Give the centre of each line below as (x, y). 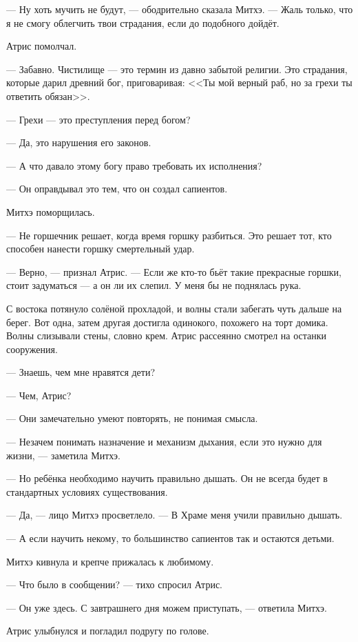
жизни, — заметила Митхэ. (63, 455)
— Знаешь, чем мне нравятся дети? (81, 372)
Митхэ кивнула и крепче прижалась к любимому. (110, 561)
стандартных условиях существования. (87, 491)
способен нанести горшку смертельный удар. (101, 249)
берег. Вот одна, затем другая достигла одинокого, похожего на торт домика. (167, 322)
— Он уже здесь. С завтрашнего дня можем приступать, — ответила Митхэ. (167, 607)
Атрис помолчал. (42, 46)
